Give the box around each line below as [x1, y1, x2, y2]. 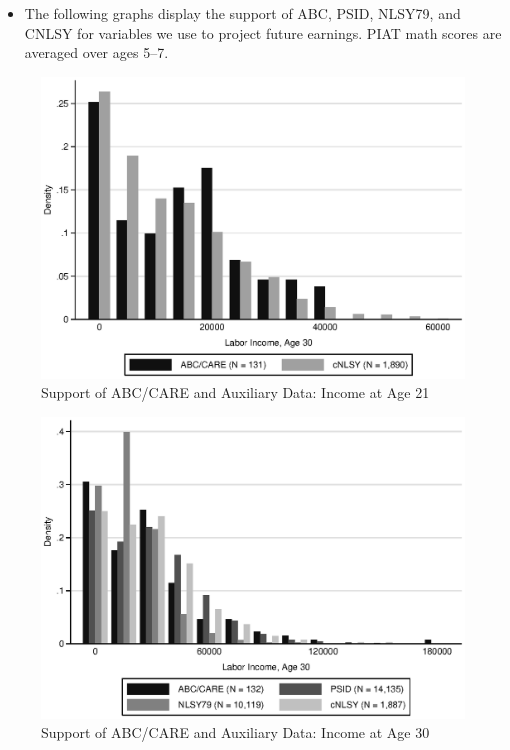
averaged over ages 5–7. [24, 42, 169, 63]
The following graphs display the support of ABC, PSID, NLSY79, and [24, 3, 461, 23]
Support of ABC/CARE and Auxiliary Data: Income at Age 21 [41, 382, 430, 403]
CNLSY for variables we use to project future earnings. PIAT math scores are [24, 22, 502, 43]
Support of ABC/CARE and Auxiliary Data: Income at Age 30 [41, 722, 430, 743]
